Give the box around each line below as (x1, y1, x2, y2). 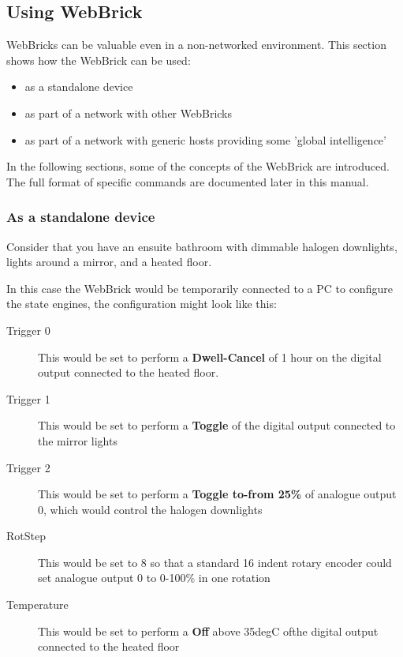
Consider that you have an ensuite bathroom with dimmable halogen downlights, (6, 238, 397, 254)
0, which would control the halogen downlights (38, 501, 263, 517)
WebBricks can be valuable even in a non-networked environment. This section (6, 36, 386, 53)
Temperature (6, 596, 69, 613)
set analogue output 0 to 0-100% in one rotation (38, 569, 271, 586)
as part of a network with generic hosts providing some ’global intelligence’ (24, 131, 386, 148)
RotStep (6, 527, 46, 544)
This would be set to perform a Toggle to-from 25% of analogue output (38, 486, 397, 502)
